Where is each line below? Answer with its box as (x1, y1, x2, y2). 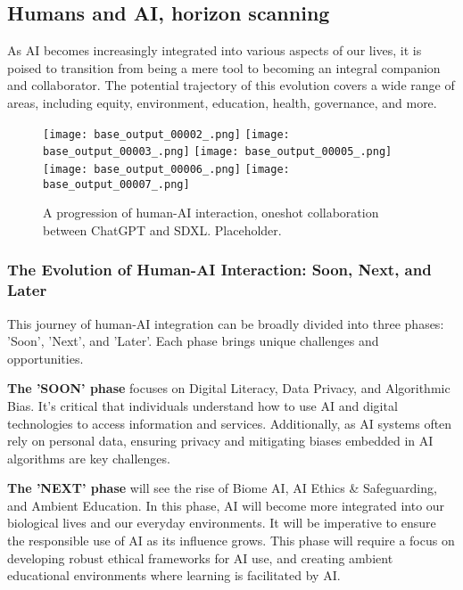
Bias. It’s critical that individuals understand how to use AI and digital (7, 396, 398, 414)
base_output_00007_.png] (43, 177, 190, 191)
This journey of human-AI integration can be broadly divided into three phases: (7, 314, 444, 332)
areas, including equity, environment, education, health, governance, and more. (7, 93, 437, 111)
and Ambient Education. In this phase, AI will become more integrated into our (7, 496, 445, 514)
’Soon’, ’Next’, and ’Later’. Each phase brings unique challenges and (7, 332, 379, 350)
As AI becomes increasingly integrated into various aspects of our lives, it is (7, 41, 422, 60)
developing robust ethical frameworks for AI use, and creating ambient (7, 548, 393, 567)
